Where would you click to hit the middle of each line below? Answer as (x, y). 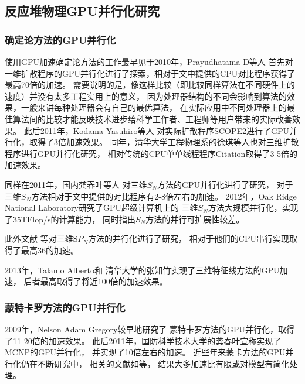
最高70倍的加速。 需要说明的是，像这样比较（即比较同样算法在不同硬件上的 (150, 85)
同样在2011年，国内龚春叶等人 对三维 (76, 184)
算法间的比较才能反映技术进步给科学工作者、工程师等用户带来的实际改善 (152, 119)
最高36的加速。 (50, 250)
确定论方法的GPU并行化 (60, 40)
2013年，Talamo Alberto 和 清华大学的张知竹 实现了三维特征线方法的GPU (142, 270)
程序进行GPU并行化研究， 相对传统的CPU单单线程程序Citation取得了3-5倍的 (151, 153)
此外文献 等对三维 (39, 239)
